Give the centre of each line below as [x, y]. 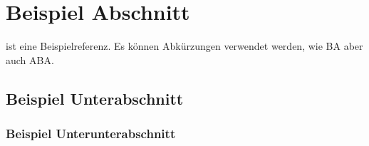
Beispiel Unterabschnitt [95, 98]
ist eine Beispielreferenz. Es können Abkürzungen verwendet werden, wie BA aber [184, 46]
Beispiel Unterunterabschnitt [91, 134]
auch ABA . [30, 59]
